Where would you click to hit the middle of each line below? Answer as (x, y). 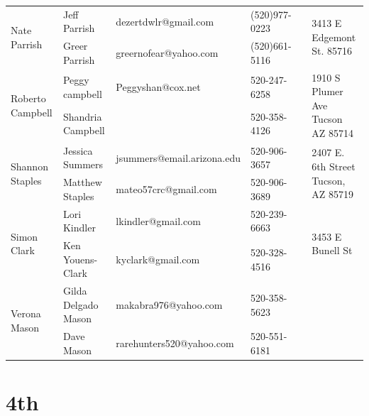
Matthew (82, 182)
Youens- (80, 259)
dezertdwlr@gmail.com (165, 21)
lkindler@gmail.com (158, 220)
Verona (26, 313)
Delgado (81, 304)
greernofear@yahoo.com (167, 52)
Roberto (28, 98)
